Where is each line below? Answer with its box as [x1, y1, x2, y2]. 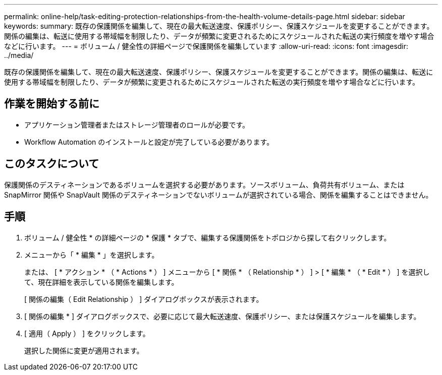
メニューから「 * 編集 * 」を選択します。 [24, 250, 159, 259]
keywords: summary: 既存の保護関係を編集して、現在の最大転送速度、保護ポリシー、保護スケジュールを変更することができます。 [4, 22, 434, 30]
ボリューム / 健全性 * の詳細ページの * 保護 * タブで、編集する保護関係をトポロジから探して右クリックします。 [24, 233, 391, 242]
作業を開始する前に [4, 97, 99, 110]
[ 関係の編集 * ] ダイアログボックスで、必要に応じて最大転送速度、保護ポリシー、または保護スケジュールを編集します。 [24, 311, 421, 321]
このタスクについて [4, 157, 99, 170]
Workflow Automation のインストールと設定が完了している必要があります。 [24, 137, 274, 146]
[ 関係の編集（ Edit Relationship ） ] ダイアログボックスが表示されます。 [24, 294, 263, 303]
